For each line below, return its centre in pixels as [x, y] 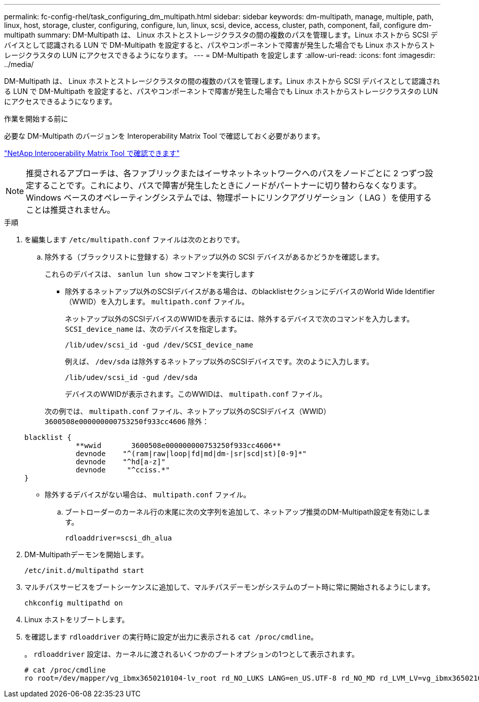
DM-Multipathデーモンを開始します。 [86, 554]
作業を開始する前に [36, 119]
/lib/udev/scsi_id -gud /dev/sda [131, 377]
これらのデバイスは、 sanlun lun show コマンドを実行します [150, 274]
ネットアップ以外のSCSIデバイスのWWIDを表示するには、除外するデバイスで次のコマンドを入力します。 [240, 319]
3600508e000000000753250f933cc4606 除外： [127, 421]
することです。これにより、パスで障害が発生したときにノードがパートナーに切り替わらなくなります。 [228, 185]
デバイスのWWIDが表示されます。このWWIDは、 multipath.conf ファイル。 [196, 394]
